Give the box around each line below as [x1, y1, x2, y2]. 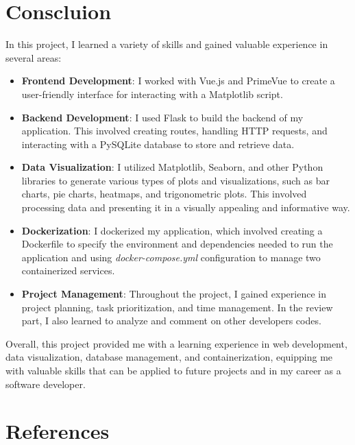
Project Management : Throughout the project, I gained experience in [21, 287, 326, 301]
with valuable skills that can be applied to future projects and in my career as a [5, 363, 341, 377]
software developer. [5, 376, 86, 391]
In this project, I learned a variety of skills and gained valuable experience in [5, 37, 328, 51]
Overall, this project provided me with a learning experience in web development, [5, 336, 347, 350]
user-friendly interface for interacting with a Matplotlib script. [21, 86, 283, 101]
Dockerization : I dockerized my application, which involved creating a [21, 223, 323, 237]
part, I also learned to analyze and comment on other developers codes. [21, 313, 321, 328]
